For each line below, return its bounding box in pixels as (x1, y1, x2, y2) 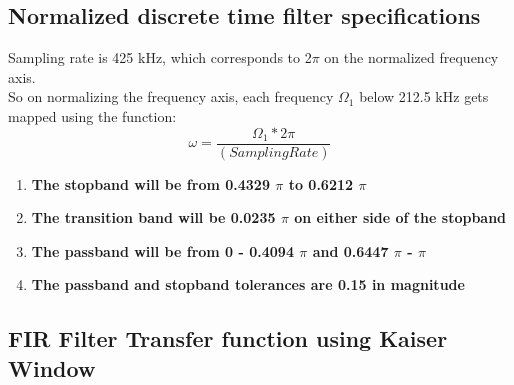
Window (8, 352, 96, 383)
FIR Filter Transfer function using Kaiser (8, 323, 448, 354)
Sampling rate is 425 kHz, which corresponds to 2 (8, 47, 312, 68)
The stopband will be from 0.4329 (31, 173, 270, 194)
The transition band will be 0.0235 (31, 207, 276, 228)
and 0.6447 (312, 240, 389, 261)
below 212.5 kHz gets (359, 86, 489, 107)
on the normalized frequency (324, 47, 499, 68)
